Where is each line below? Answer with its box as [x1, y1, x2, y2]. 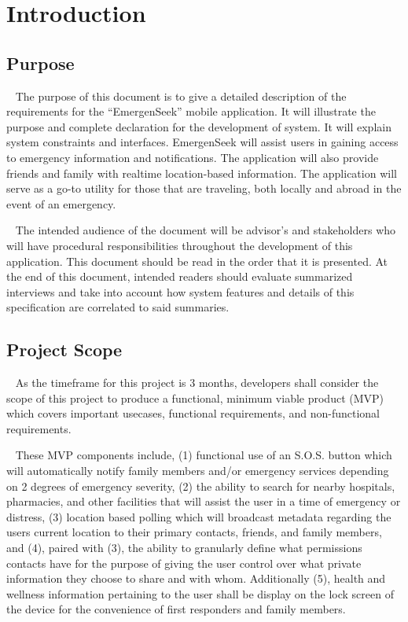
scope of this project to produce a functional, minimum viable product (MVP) [6, 389, 384, 406]
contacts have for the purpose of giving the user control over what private [6, 554, 362, 571]
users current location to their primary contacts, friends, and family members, [6, 524, 382, 540]
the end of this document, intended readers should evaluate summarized [6, 268, 353, 285]
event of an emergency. [6, 195, 116, 212]
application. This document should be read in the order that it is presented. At [6, 252, 388, 269]
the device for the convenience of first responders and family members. [6, 601, 346, 617]
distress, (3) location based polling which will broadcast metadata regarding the [6, 508, 391, 524]
